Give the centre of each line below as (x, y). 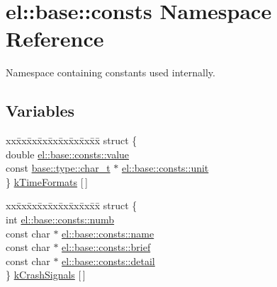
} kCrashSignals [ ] (46, 275)
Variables (40, 111)
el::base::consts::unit (165, 168)
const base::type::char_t (58, 168)
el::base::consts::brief (106, 247)
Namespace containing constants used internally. (111, 72)
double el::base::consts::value (68, 154)
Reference (55, 39)
